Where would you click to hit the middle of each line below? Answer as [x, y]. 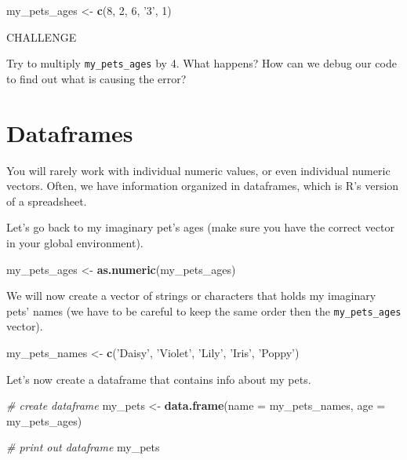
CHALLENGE [42, 37]
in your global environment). [75, 242]
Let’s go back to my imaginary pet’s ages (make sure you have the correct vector [200, 227]
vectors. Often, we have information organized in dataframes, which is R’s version [203, 186]
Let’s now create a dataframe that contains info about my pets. [159, 379]
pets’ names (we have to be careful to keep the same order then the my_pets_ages [204, 310]
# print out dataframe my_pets [83, 447]
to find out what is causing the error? [96, 78]
